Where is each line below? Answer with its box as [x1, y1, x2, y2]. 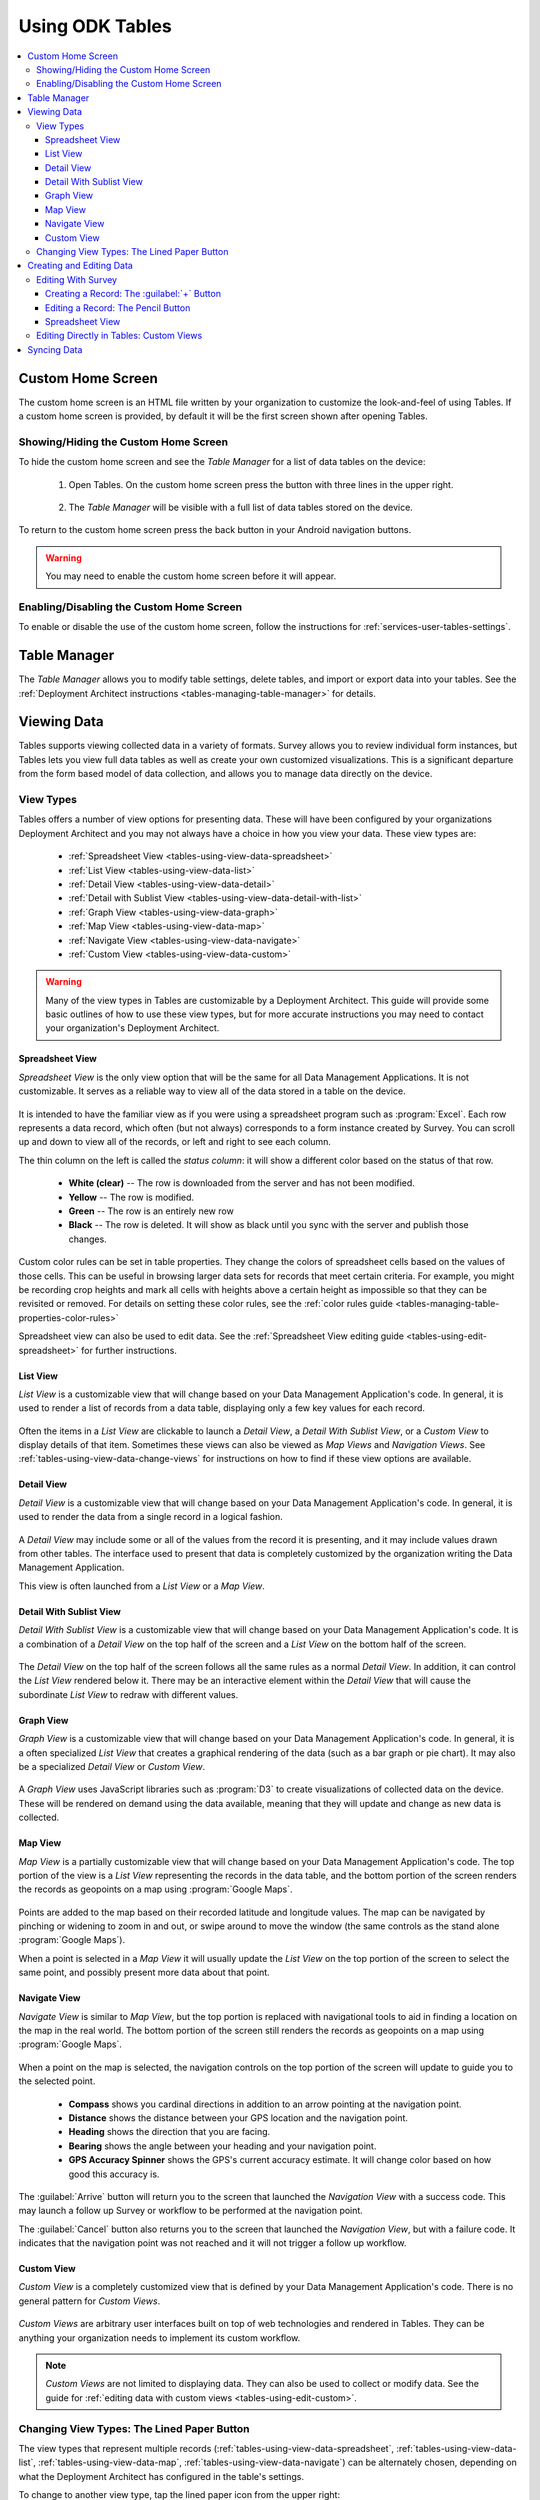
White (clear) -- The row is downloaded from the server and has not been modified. [68, 1177, 415, 1189]
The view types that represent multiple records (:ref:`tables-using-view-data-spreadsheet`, [18, 2442, 395, 2454]
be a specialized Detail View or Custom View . [18, 1760, 205, 1772]
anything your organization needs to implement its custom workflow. [18, 2331, 301, 2344]
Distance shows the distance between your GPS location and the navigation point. [68, 2111, 409, 2124]
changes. [68, 1233, 107, 1245]
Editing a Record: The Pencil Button [45, 301, 191, 314]
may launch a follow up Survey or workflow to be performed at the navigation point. [18, 2205, 364, 2217]
